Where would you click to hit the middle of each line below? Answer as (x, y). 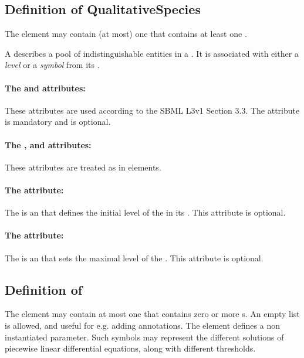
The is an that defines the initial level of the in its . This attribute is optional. (145, 212)
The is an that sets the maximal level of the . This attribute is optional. (134, 258)
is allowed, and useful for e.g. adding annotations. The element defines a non (142, 325)
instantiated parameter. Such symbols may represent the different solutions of (144, 337)
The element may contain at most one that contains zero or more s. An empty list (152, 314)
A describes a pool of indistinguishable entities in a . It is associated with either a (152, 53)
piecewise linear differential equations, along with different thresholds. (130, 348)
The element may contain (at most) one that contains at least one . (126, 34)
